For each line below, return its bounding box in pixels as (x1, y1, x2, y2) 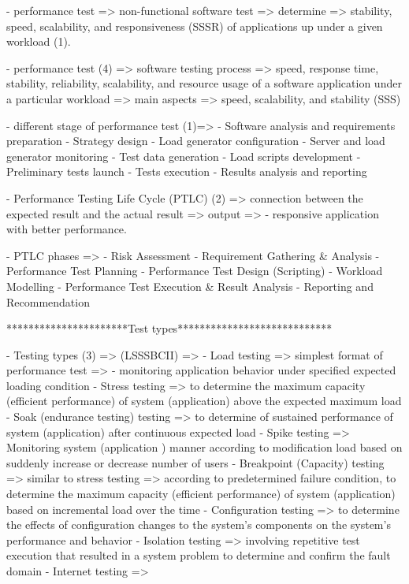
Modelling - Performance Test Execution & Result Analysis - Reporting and (6, 277, 374, 294)
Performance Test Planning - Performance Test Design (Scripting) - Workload (6, 262, 383, 279)
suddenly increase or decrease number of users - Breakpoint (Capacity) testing (6, 454, 385, 471)
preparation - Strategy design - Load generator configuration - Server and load (6, 132, 385, 149)
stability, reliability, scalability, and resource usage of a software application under (6, 75, 402, 91)
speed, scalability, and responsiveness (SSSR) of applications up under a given (6, 17, 383, 34)
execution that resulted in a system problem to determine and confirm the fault (6, 547, 391, 564)
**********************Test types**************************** (6, 320, 333, 337)
